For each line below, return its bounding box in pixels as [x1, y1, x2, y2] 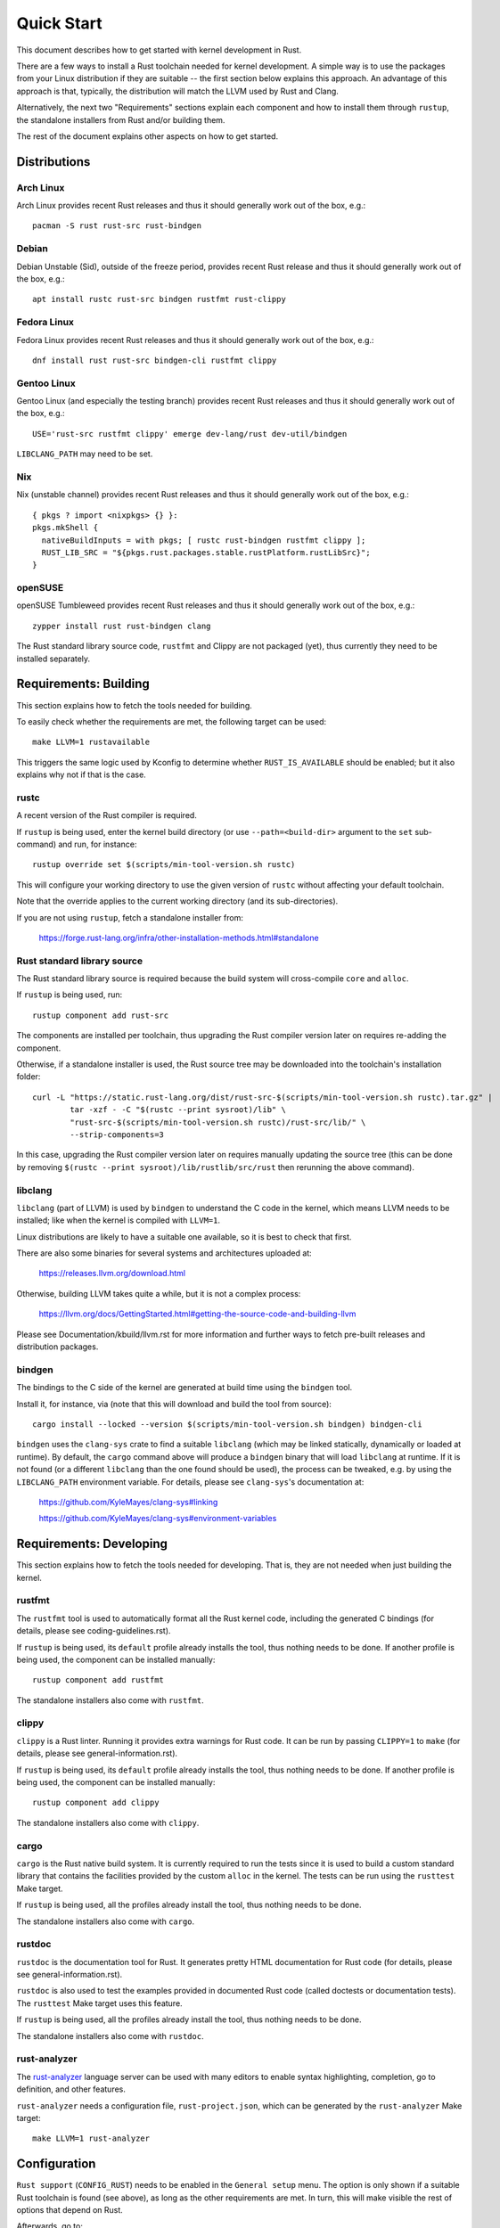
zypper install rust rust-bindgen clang [32, 620, 211, 631]
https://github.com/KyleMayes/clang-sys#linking [38, 1496, 218, 1507]
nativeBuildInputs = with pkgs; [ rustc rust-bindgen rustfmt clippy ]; [41, 535, 366, 545]
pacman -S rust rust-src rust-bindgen [32, 221, 202, 231]
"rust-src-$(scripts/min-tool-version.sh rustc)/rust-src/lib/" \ [70, 1117, 366, 1127]
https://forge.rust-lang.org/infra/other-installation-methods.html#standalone [38, 932, 320, 943]
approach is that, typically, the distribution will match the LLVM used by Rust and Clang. [16, 86, 339, 96]
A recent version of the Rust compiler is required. [16, 810, 198, 821]
